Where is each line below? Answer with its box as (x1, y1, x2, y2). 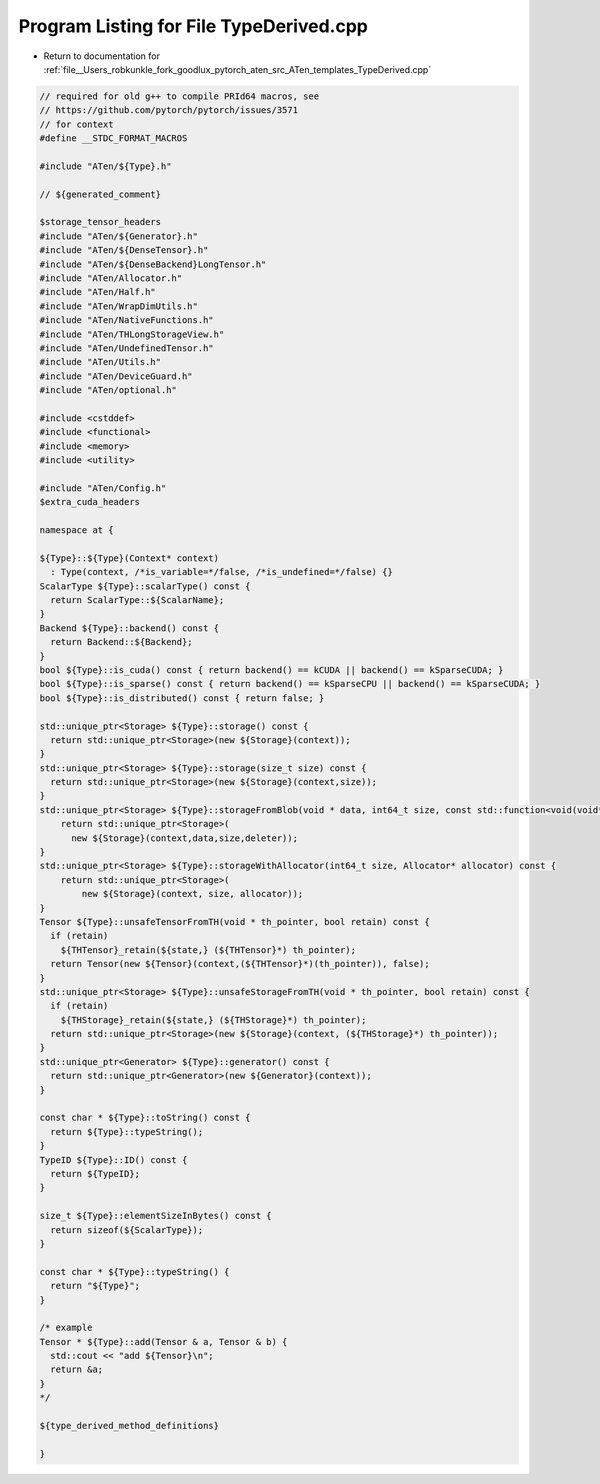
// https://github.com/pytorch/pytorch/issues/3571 (39, 105, 299, 116)
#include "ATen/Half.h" (39, 286, 157, 298)
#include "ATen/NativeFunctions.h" (39, 315, 214, 326)
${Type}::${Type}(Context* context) (39, 552, 220, 564)
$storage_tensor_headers (39, 216, 162, 228)
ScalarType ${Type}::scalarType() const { (39, 580, 251, 592)
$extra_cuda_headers (39, 496, 140, 508)
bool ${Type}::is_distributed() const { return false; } (39, 692, 325, 704)
